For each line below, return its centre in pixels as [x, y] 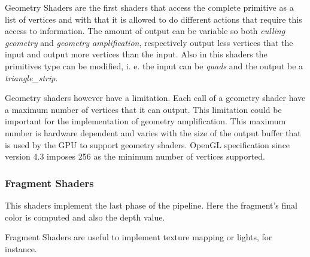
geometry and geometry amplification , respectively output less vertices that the [149, 42]
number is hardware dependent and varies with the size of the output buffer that [153, 132]
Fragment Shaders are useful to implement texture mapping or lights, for [139, 237]
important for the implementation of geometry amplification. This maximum [145, 121]
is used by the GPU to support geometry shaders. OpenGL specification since [148, 144]
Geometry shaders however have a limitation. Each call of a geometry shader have [155, 98]
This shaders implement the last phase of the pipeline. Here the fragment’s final [151, 205]
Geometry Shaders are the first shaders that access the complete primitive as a [149, 7]
